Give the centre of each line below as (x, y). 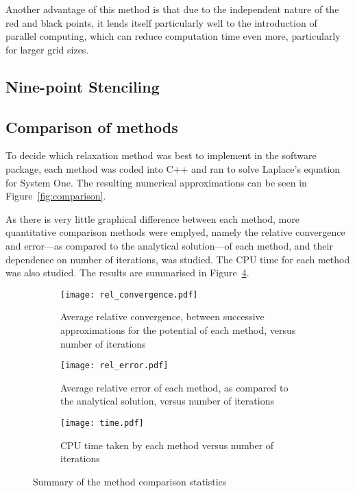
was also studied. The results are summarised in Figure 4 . (127, 273)
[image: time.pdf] (102, 423)
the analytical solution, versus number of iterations (167, 401)
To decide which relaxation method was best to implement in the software (161, 155)
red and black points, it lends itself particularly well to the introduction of (161, 22)
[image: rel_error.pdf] (114, 366)
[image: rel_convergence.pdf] (129, 294)
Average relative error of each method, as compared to (174, 387)
